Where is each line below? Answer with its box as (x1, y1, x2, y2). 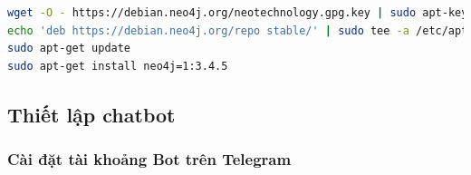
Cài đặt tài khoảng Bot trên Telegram (7, 148, 292, 170)
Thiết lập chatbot (7, 100, 176, 128)
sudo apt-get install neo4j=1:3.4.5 (7, 59, 228, 73)
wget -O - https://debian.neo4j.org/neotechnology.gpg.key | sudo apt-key (7, 6, 468, 19)
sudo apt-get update (7, 42, 131, 55)
